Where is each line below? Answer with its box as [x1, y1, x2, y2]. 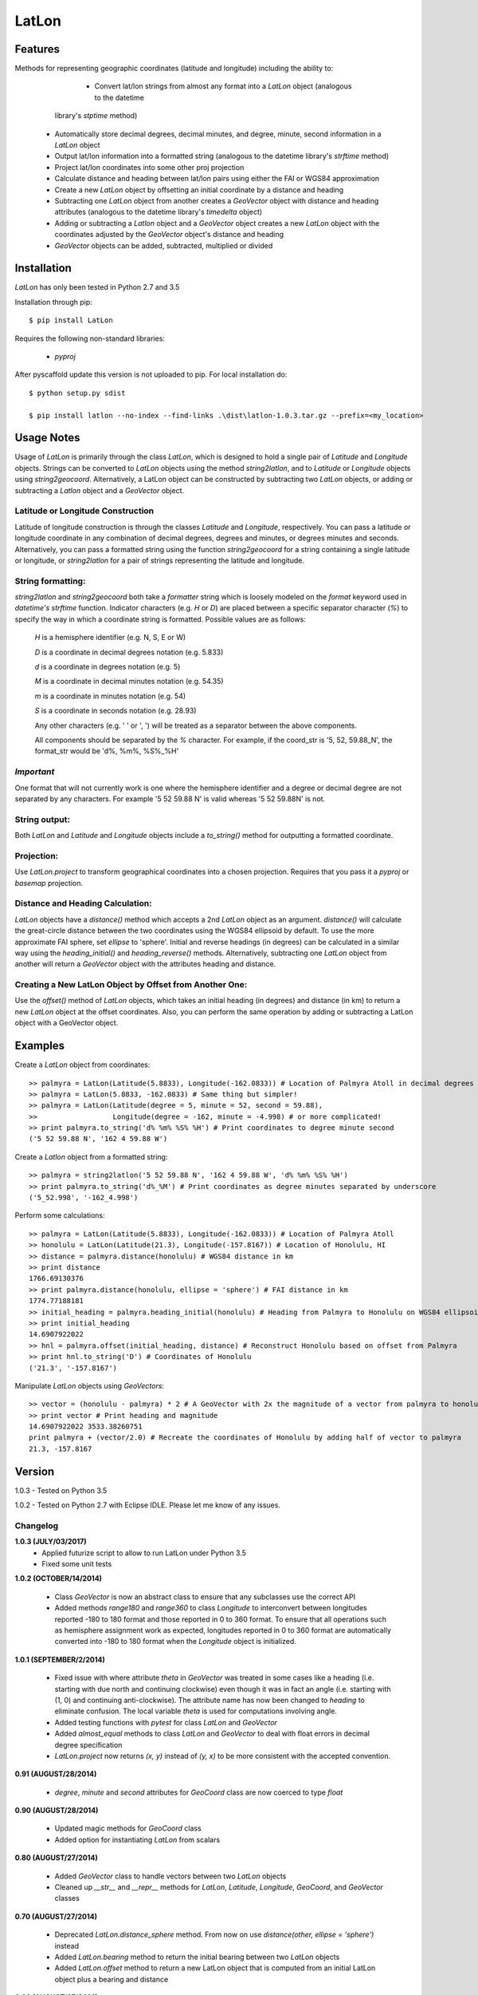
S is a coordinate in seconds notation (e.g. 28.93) [34, 706, 197, 716]
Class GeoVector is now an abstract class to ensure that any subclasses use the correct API [54, 1592, 356, 1602]
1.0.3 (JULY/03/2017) [14, 1537, 87, 1547]
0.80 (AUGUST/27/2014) [14, 1853, 99, 1863]
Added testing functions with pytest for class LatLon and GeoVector [54, 1717, 278, 1727]
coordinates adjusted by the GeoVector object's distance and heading [54, 230, 284, 239]
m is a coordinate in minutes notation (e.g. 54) [34, 691, 186, 701]
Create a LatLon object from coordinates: [14, 1060, 151, 1069]
